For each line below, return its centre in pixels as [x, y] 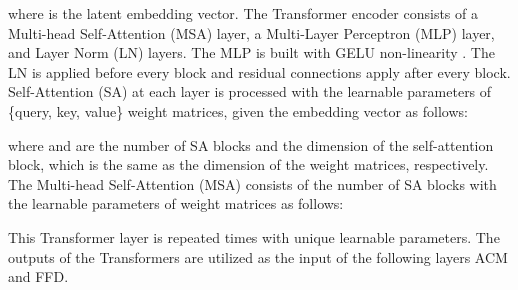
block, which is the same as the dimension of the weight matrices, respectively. [248, 164]
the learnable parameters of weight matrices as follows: [176, 203]
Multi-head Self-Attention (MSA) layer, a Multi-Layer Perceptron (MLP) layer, [251, 32]
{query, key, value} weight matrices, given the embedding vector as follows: [238, 110]
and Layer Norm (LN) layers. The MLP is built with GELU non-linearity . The [251, 52]
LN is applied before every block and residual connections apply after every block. [259, 71]
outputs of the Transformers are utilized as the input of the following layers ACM [258, 256]
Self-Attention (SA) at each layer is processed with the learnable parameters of [250, 91]
